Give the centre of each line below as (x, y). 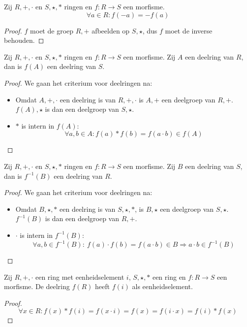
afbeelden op (111, 30)
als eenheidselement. (162, 286)
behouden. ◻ (24, 40)
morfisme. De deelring (37, 286)
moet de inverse (189, 30)
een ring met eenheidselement (80, 277)
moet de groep (52, 30)
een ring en (169, 277)
